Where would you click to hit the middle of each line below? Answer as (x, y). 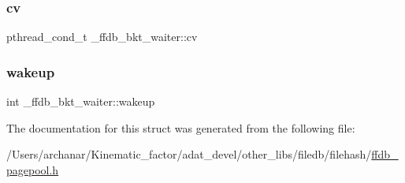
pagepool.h (33, 169)
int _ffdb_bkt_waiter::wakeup (81, 101)
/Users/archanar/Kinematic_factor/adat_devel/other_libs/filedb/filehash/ (189, 154)
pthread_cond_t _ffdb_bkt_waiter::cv (102, 37)
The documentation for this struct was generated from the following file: (181, 127)
